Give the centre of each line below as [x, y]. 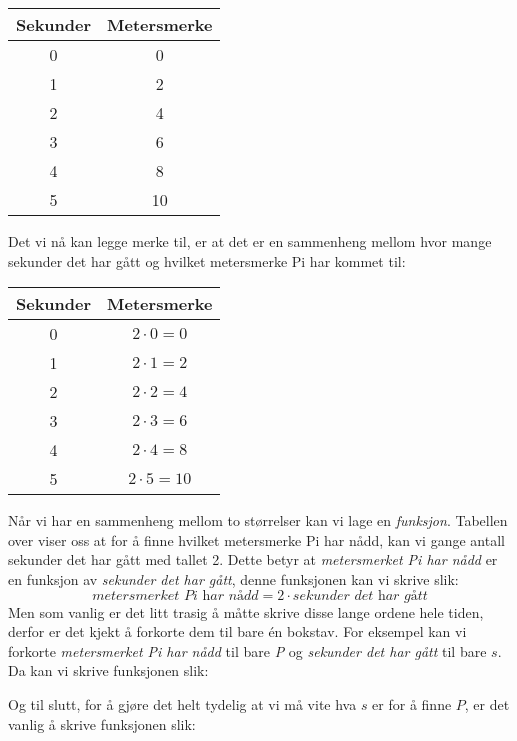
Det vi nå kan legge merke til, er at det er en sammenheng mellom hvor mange [250, 241]
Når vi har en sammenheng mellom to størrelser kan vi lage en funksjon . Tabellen [258, 520]
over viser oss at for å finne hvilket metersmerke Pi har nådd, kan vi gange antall [256, 539]
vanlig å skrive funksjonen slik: [102, 723]
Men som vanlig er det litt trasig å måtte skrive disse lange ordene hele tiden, [246, 611]
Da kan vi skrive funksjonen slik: [108, 670]
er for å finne [412, 703]
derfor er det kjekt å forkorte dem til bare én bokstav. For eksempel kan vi [237, 631]
